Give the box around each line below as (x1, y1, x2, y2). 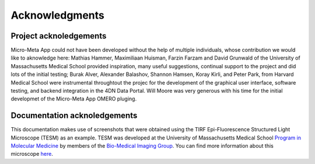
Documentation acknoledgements (10, 111, 138, 121)
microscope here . (10, 151, 54, 158)
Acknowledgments (10, 9, 105, 22)
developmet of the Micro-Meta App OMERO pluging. (10, 95, 137, 102)
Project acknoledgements (10, 31, 107, 41)
